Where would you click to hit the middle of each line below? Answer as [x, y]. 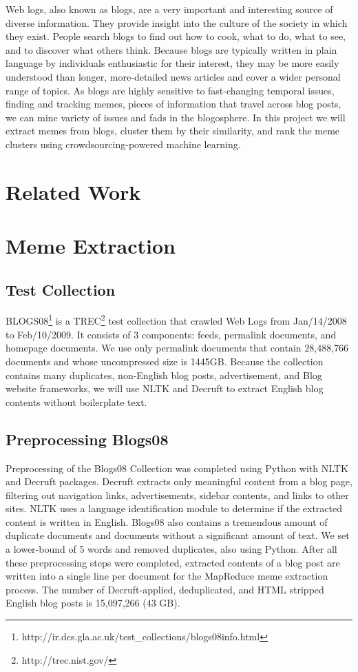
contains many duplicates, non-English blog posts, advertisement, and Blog [164, 375]
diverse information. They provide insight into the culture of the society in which [177, 22]
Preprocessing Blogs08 [87, 439]
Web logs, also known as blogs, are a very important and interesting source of [169, 9]
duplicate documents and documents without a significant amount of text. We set [178, 535]
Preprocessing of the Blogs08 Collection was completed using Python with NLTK [177, 468]
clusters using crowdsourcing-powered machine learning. [123, 144]
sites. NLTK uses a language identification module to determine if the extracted [174, 508]
